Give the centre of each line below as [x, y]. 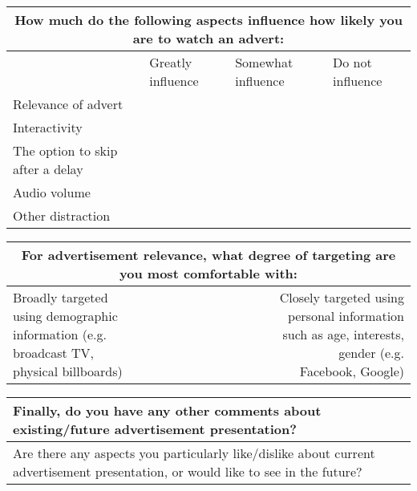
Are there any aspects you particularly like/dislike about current [194, 453]
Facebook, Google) [352, 371]
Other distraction [62, 215]
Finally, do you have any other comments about [167, 410]
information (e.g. [60, 334]
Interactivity [48, 127]
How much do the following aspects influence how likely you [208, 20]
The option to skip [65, 150]
